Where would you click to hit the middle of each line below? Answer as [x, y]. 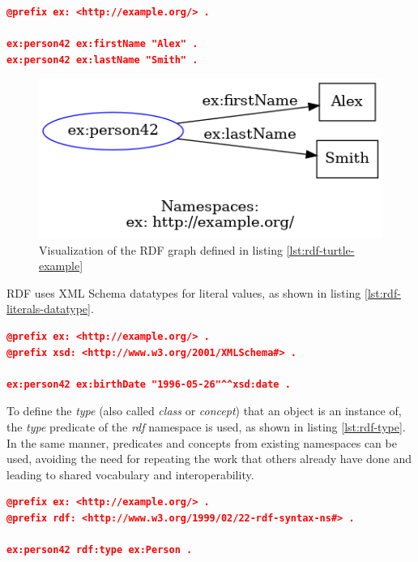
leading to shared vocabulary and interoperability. [130, 474]
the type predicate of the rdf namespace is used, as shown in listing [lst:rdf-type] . [206, 426]
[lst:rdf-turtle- [320, 249]
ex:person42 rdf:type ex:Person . [100, 550]
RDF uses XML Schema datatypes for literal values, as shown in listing [184, 292]
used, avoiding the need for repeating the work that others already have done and [209, 459]
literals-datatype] [49, 309]
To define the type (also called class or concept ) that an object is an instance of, [204, 411]
